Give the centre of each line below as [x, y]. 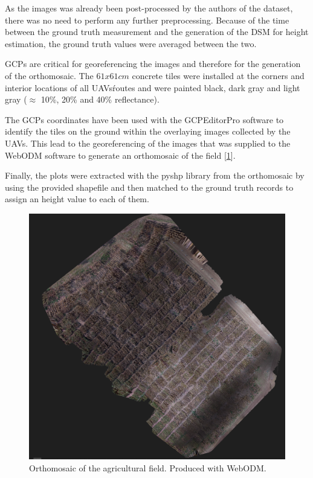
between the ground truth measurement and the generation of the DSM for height [157, 32]
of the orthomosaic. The [49, 75]
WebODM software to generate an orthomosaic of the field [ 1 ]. [120, 155]
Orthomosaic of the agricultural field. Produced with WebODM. [148, 467]
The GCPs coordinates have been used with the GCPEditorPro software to [144, 119]
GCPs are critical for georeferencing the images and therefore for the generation [153, 64]
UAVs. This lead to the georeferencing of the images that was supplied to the [148, 143]
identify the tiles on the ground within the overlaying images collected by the [148, 131]
